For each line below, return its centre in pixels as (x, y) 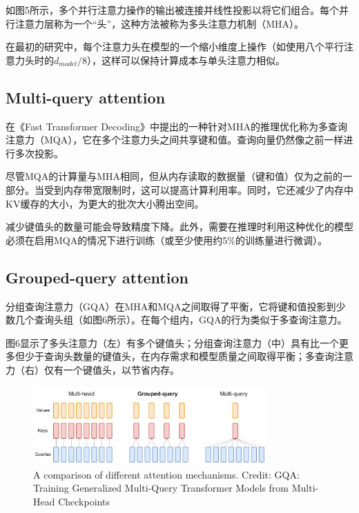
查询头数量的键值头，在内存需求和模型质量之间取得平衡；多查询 (189, 356)
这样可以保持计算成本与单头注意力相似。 (194, 60)
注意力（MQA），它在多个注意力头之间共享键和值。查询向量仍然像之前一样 (175, 140)
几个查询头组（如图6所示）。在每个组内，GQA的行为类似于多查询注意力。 (181, 320)
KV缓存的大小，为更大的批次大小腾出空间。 (105, 203)
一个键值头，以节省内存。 (121, 369)
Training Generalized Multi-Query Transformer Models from (161, 488)
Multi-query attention (86, 97)
